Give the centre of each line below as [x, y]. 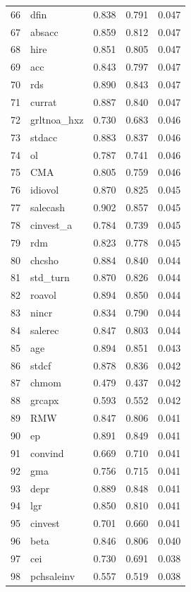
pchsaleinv [53, 575]
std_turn [50, 277]
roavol [43, 295]
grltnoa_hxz [57, 119]
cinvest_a [51, 224]
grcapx [45, 400]
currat [44, 101]
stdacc [44, 137]
